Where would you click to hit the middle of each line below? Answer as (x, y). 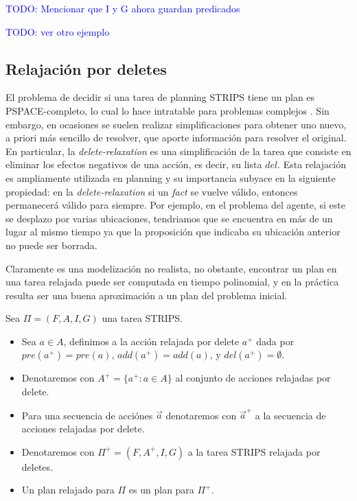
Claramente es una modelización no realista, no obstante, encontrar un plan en (171, 268)
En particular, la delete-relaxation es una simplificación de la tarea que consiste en (178, 151)
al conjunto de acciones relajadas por (253, 378)
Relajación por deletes (86, 68)
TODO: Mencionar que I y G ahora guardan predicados (123, 8)
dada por (275, 341)
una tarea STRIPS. (142, 318)
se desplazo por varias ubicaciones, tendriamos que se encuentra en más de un (169, 218)
